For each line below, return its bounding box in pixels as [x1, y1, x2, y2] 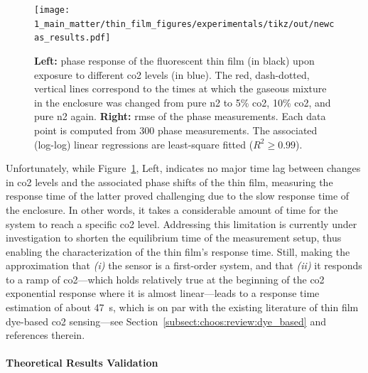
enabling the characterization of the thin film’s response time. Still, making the [6, 244, 350, 259]
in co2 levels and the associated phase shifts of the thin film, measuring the [6, 174, 333, 189]
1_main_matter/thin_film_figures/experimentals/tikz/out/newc [34, 18, 335, 29]
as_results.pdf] [34, 33, 111, 43]
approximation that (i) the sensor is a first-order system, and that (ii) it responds [6, 258, 362, 273]
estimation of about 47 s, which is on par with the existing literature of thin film [6, 300, 359, 315]
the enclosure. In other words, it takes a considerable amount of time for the [6, 202, 338, 217]
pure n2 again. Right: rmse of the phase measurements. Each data [34, 109, 326, 124]
